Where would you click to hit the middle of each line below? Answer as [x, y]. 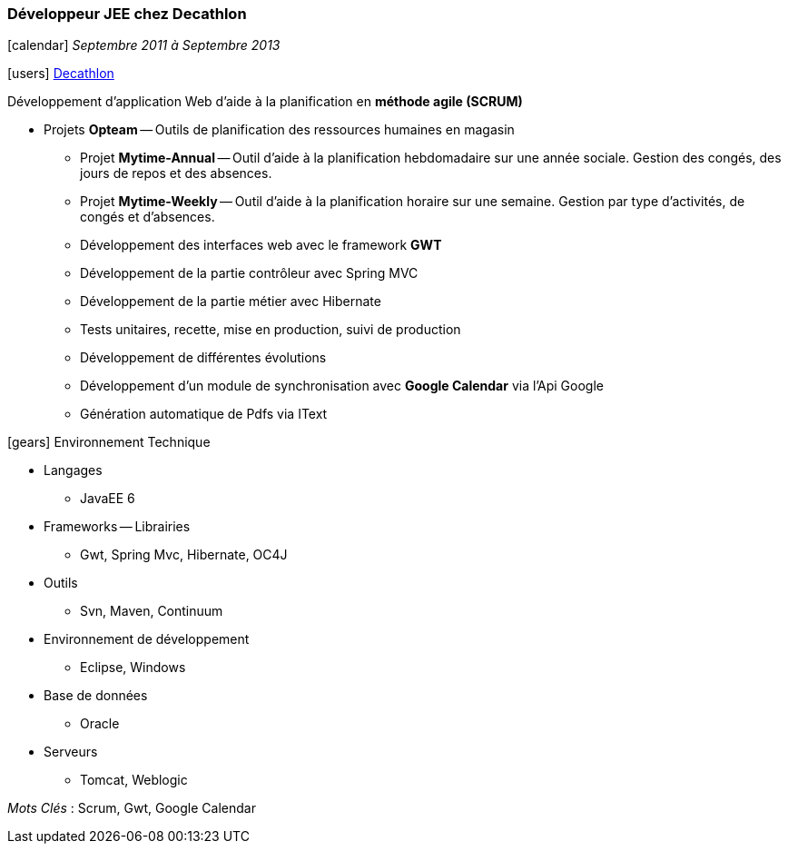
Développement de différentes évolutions [203, 358]
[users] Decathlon [61, 74]
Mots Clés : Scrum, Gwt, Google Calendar [132, 808]
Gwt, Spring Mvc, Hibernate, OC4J [184, 555]
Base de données [96, 696]
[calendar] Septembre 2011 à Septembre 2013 [144, 45]
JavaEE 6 [108, 499]
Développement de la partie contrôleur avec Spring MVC [249, 273]
